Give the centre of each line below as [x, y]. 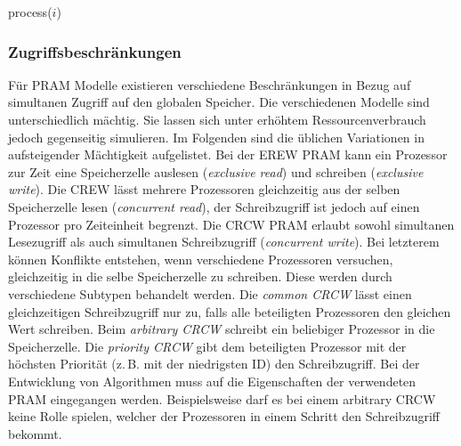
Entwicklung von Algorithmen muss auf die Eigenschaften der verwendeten [212, 381]
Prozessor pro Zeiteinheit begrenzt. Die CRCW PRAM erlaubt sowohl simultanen [231, 224]
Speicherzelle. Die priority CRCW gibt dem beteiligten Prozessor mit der [207, 346]
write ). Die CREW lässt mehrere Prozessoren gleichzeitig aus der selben [204, 189]
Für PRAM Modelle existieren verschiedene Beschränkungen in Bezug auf [210, 84]
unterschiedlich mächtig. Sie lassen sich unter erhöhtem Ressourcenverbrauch [217, 119]
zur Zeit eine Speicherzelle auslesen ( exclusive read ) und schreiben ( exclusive [216, 171]
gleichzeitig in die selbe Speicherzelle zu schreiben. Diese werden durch [200, 276]
